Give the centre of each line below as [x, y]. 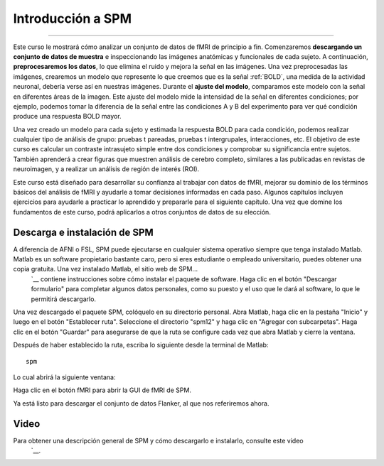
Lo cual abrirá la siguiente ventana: [64, 377]
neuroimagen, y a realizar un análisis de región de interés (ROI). [106, 169]
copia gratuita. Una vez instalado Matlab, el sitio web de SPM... [106, 269]
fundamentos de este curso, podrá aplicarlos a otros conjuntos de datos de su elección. [142, 212]
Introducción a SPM [72, 18]
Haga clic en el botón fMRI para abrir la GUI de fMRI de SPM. [102, 390]
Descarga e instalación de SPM [84, 232]
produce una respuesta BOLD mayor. [67, 116]
